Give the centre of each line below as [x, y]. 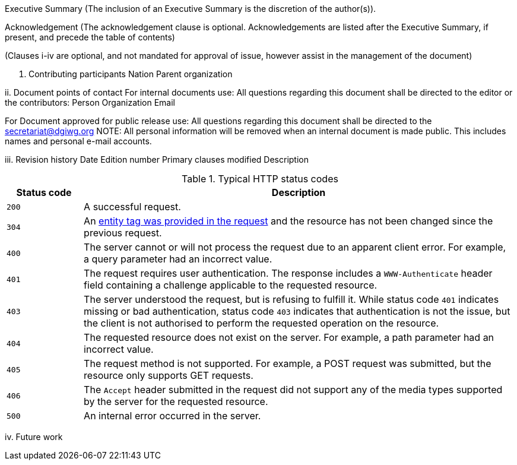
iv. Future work [34, 437]
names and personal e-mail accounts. [78, 141]
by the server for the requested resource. [176, 401]
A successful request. [132, 207]
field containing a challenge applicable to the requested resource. [231, 285]
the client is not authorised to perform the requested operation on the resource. [261, 323]
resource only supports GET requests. [169, 375]
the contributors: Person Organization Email [90, 102]
